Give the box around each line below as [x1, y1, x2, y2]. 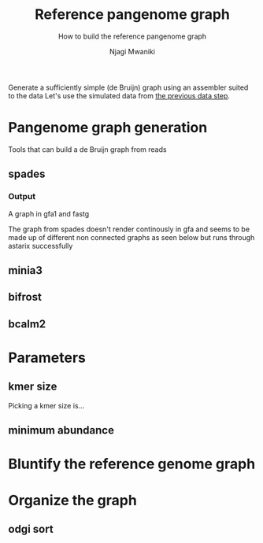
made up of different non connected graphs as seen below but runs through [8, 232, 255, 242]
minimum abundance [8, 423, 114, 438]
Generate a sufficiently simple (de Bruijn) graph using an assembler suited [8, 83, 249, 92]
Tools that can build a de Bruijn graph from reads [8, 144, 167, 154]
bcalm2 [8, 317, 46, 331]
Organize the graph [8, 491, 138, 509]
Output [8, 191, 36, 202]
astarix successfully [8, 241, 73, 250]
